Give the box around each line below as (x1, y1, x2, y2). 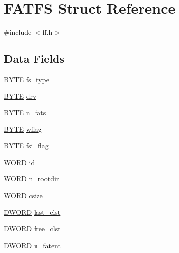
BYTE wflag (4, 124, 42, 134)
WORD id (4, 157, 35, 167)
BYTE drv (4, 90, 36, 101)
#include (4, 27, 32, 37)
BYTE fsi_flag (4, 140, 49, 151)
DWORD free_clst (4, 223, 61, 234)
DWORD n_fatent (4, 240, 61, 250)
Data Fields (4, 51, 65, 66)
